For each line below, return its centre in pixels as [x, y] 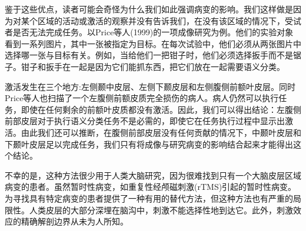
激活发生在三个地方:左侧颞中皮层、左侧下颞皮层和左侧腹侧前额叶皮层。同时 [150, 86]
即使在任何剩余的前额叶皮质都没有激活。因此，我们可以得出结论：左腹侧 [161, 109]
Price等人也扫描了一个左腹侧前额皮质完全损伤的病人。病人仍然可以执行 [142, 98]
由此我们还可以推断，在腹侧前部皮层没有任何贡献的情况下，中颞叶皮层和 [161, 132]
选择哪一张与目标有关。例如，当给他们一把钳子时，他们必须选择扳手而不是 [149, 55]
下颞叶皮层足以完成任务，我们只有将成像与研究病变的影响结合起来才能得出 [149, 144]
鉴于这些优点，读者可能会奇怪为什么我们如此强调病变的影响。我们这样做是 [149, 9]
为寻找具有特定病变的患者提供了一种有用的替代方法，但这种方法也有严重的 [149, 198]
